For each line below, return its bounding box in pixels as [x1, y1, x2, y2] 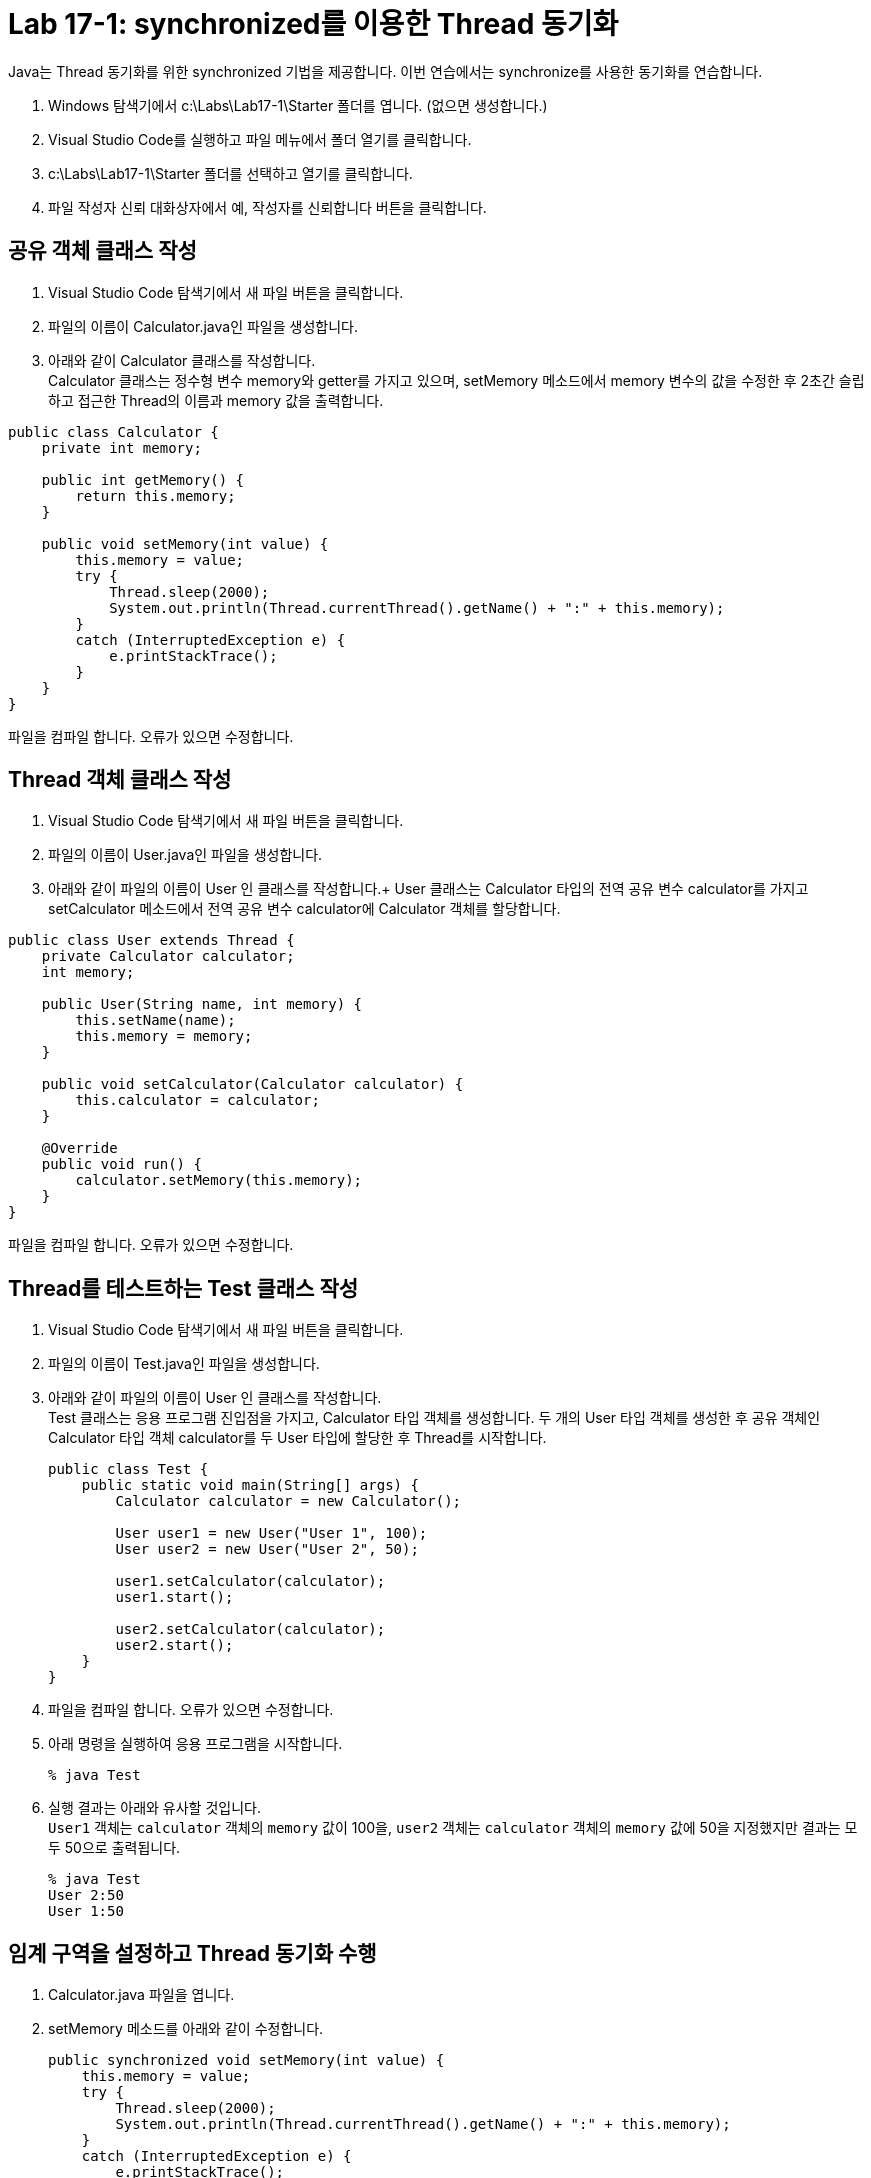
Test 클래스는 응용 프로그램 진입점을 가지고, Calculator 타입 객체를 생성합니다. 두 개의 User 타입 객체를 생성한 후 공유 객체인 [48, 1409, 821, 1427]
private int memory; [41, 439, 202, 456]
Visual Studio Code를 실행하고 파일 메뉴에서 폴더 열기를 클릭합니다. [48, 130, 472, 148]
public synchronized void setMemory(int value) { [48, 2052, 445, 2069]
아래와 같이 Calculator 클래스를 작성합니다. [48, 351, 316, 369]
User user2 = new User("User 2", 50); [115, 1541, 419, 1558]
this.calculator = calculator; [75, 1092, 320, 1109]
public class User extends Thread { [8, 932, 295, 949]
